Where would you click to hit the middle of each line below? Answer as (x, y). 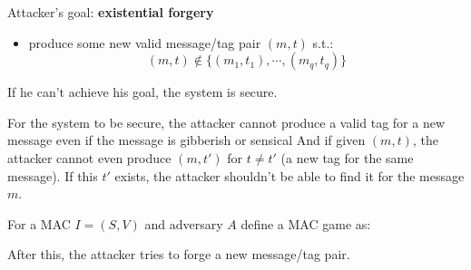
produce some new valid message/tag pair (145, 42)
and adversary (184, 223)
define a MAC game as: (306, 223)
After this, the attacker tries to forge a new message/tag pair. (179, 254)
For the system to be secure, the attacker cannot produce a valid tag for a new (226, 122)
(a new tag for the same (347, 157)
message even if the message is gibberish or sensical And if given (186, 140)
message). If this (53, 175)
